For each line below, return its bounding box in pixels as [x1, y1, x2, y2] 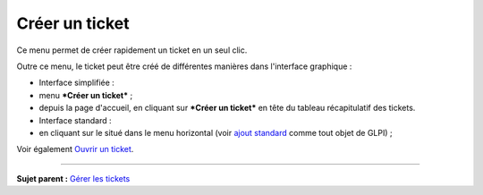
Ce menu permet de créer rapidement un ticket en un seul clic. [16, 45, 248, 55]
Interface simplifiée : [38, 77, 115, 89]
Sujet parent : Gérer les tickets [16, 173, 131, 183]
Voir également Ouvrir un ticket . [16, 144, 134, 155]
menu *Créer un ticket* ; [38, 89, 133, 100]
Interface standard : [38, 114, 112, 125]
